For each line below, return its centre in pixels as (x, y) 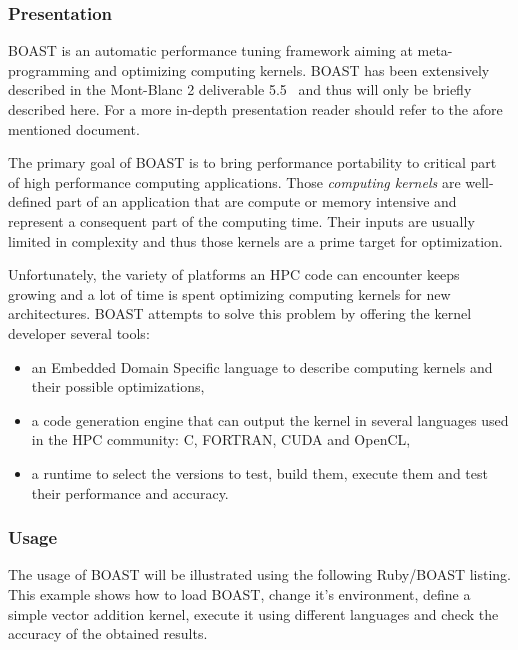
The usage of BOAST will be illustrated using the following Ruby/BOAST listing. (260, 574)
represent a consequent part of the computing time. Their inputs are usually (241, 220)
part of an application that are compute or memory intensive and (256, 201)
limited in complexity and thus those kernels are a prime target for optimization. (255, 240)
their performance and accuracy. (130, 492)
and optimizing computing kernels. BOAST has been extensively (292, 69)
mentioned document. (74, 128)
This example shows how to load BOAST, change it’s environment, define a (239, 593)
